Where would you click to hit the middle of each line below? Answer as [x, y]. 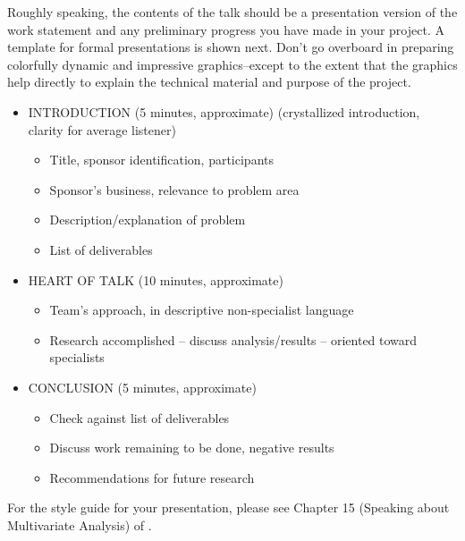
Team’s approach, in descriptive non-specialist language [202, 310]
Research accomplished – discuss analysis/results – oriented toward [233, 339]
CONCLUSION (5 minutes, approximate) [142, 387]
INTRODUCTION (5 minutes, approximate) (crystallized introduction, [224, 111]
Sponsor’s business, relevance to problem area [174, 189]
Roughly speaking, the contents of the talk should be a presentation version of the [232, 12]
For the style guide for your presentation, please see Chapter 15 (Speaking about [228, 507]
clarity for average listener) [102, 129]
